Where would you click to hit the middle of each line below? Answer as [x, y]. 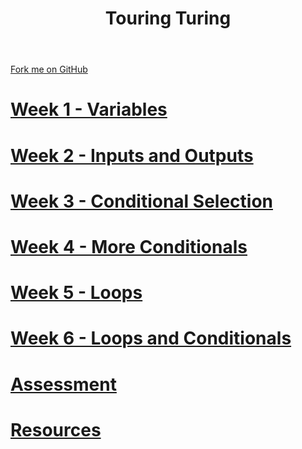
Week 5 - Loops [76, 293]
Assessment [63, 384]
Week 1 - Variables [89, 109]
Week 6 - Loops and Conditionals [151, 338]
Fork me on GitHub [49, 69]
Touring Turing [168, 18]
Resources [56, 429]
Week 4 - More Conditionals [129, 246]
